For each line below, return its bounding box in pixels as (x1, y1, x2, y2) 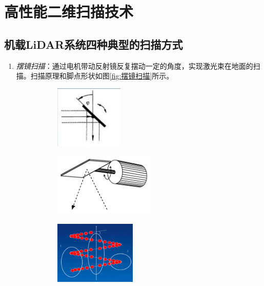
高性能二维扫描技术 (4, 1, 134, 22)
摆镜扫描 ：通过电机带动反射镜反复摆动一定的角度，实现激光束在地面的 (16, 60, 253, 71)
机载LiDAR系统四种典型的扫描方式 (4, 36, 183, 52)
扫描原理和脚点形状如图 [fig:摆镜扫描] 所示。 (30, 70, 174, 81)
